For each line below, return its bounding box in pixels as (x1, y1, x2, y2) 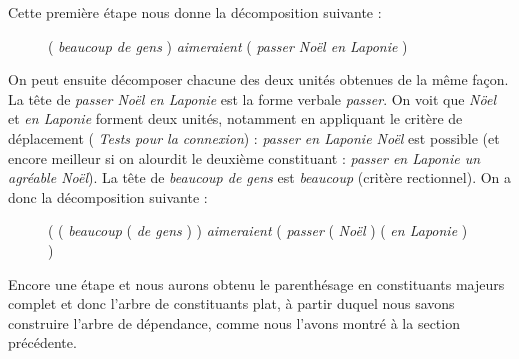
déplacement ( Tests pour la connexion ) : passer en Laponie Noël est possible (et (8, 127, 500, 148)
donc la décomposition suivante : (8, 186, 208, 207)
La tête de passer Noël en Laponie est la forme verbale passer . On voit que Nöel (8, 88, 496, 109)
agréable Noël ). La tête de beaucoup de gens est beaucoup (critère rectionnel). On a (8, 167, 512, 188)
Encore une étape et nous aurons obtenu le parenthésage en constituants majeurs (8, 273, 505, 294)
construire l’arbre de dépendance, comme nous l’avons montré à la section (8, 312, 460, 333)
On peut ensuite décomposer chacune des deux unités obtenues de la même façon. (8, 69, 509, 90)
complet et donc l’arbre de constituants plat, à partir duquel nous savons (8, 293, 455, 314)
